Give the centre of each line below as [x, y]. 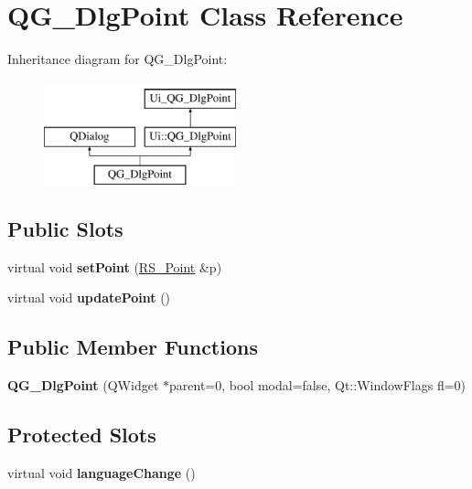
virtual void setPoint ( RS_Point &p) [115, 266]
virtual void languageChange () [102, 473]
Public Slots [65, 229]
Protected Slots [82, 435]
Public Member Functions [133, 347]
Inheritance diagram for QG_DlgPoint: [118, 59]
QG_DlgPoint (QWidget [83, 385]
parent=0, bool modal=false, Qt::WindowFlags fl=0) [318, 385]
